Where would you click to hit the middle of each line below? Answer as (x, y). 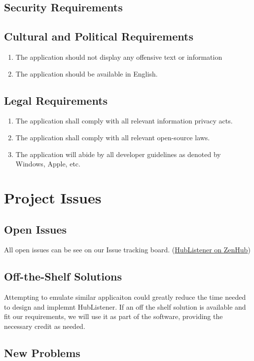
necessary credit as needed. (45, 326)
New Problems (42, 352)
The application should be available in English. (87, 73)
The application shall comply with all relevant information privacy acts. (124, 121)
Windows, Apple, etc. (48, 164)
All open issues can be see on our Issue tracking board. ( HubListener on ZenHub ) (127, 250)
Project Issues (53, 197)
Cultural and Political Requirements (99, 36)
